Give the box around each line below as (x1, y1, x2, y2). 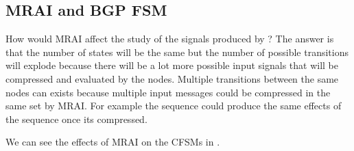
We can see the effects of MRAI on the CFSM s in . (5, 135, 220, 149)
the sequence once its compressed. (5, 111, 147, 126)
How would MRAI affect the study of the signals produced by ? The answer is (5, 31, 334, 46)
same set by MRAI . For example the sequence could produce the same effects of (5, 98, 342, 113)
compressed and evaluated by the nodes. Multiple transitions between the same (5, 71, 339, 85)
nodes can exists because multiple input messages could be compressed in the (5, 85, 331, 99)
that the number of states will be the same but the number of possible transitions (5, 44, 349, 59)
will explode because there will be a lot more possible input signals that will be (5, 58, 339, 72)
